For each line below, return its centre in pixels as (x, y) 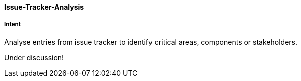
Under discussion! (34, 57)
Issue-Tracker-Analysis (44, 7)
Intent (13, 25)
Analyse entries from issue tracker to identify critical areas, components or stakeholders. (151, 42)
